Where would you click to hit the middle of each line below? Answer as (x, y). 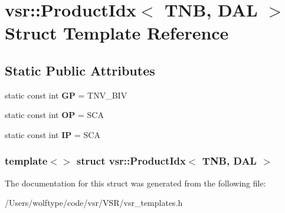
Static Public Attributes (80, 70)
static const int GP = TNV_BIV (66, 95)
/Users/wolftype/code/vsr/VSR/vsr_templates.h (94, 203)
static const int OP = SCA (54, 115)
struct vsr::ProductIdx (131, 161)
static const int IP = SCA (53, 134)
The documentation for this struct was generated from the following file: (135, 183)
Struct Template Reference (117, 33)
